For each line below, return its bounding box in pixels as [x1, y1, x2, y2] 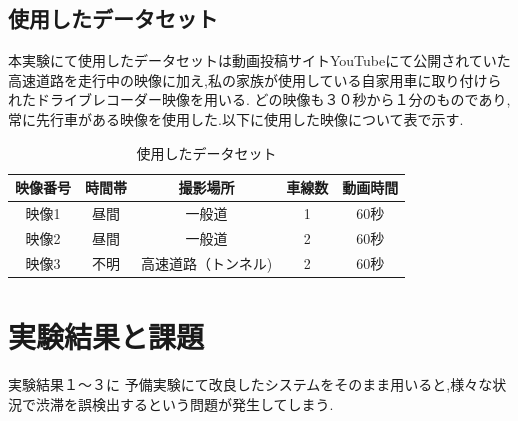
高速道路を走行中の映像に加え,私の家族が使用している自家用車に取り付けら [8, 69, 502, 90]
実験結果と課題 [8, 315, 205, 356]
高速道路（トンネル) [141, 252, 273, 273]
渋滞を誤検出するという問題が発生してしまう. [35, 393, 334, 414]
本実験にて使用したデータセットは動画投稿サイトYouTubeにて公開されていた [8, 50, 511, 71]
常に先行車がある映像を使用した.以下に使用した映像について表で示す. [8, 108, 464, 129]
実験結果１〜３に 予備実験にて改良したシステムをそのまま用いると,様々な [8, 373, 493, 394]
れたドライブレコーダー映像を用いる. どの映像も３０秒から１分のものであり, [8, 89, 511, 110]
